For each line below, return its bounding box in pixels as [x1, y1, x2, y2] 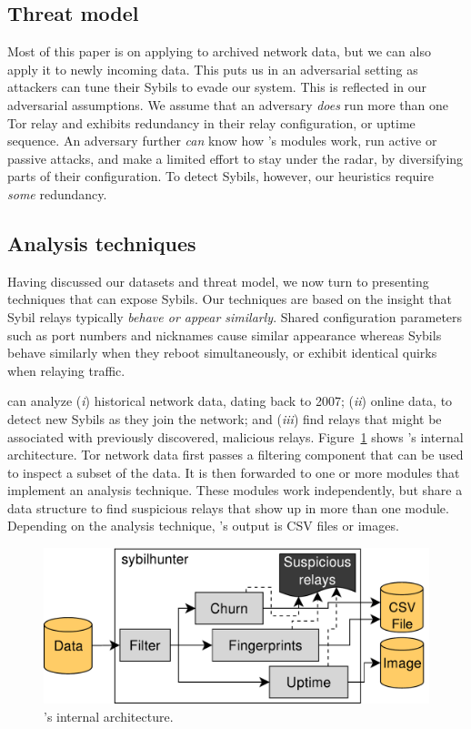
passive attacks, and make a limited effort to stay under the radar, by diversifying [7, 148, 464, 167]
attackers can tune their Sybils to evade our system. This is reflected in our [7, 77, 427, 96]
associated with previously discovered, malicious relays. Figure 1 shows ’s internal [7, 427, 464, 446]
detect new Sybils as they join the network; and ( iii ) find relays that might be [7, 409, 442, 428]
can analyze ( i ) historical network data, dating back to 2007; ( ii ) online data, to [7, 391, 453, 410]
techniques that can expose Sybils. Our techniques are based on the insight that [7, 289, 452, 309]
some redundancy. [7, 184, 107, 203]
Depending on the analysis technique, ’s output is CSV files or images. [7, 516, 399, 535]
